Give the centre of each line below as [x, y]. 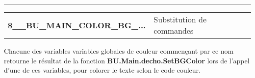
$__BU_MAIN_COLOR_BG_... [77, 25]
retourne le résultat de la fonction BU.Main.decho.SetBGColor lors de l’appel [127, 60]
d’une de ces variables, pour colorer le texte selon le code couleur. [102, 70]
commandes [174, 30]
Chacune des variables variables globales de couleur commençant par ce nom [119, 51]
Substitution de [180, 19]
